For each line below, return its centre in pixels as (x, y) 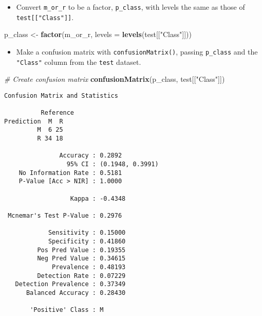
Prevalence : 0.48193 (89, 267)
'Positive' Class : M (67, 310)
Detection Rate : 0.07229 (81, 276)
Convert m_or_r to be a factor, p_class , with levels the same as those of (130, 7)
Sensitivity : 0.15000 (87, 233)
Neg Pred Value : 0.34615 (81, 259)
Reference (58, 113)
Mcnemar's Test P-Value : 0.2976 (65, 216)
